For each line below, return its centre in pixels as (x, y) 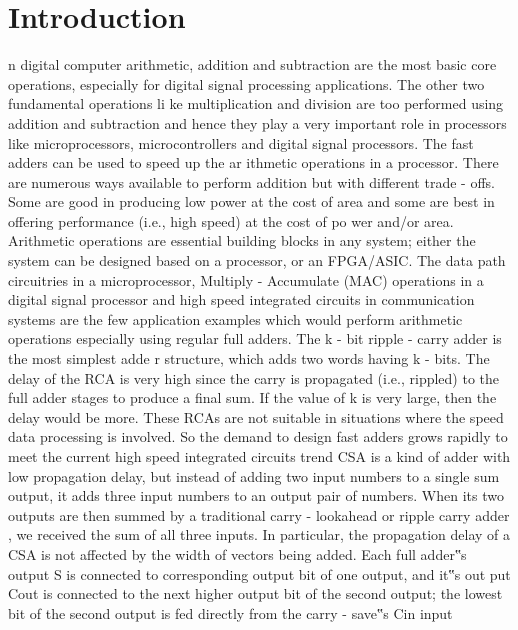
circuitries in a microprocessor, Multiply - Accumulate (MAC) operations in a (246, 279)
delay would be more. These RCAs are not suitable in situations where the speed (256, 416)
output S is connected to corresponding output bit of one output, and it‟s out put (259, 573)
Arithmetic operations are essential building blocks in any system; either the (242, 240)
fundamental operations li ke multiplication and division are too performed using (256, 103)
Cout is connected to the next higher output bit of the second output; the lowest (255, 593)
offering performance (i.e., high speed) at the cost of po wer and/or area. (231, 220)
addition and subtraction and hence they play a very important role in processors (257, 122)
